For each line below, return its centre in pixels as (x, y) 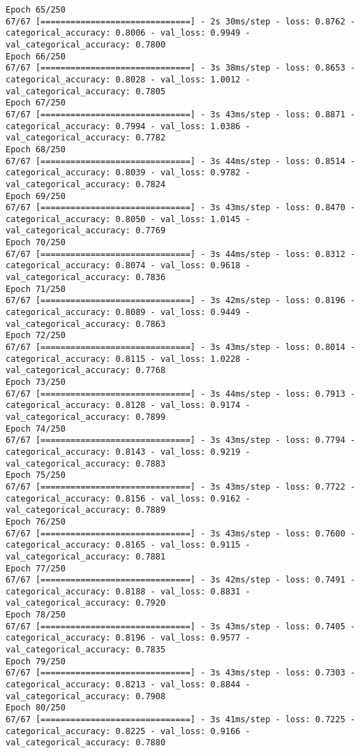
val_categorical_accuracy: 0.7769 (86, 231)
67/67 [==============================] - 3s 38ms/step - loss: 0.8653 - (181, 68)
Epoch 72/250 (36, 336)
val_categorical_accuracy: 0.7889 (86, 510)
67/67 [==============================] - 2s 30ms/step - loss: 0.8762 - (181, 21)
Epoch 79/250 (36, 661)
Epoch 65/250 (36, 10)
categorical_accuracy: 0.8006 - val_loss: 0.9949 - (128, 33)
